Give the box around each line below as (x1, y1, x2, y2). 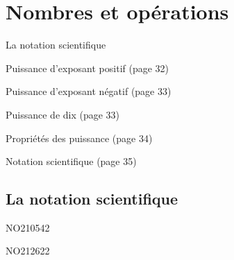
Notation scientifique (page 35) (6, 154, 137, 168)
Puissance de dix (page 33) (6, 107, 120, 121)
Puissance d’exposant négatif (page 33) (6, 84, 172, 98)
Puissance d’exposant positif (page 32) (6, 60, 169, 75)
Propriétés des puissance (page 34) (6, 130, 153, 145)
